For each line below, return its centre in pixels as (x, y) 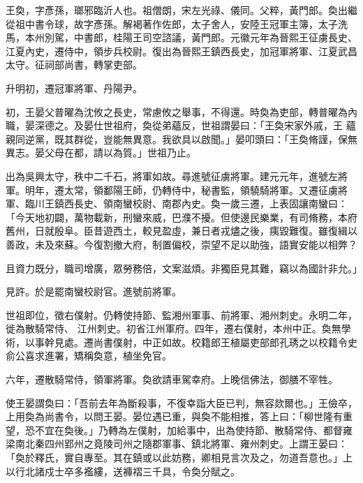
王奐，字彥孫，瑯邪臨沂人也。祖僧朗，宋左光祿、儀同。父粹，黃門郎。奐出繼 (181, 10)
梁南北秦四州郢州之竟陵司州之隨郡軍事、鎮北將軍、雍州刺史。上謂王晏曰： (177, 444)
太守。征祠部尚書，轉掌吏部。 (74, 65)
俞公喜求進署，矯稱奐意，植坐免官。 (89, 356)
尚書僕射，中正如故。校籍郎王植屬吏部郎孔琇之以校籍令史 (225, 342)
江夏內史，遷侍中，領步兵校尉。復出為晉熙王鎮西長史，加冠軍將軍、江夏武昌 (181, 51)
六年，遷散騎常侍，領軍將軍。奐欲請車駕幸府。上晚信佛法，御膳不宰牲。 (172, 379)
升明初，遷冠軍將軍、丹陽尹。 (74, 88)
